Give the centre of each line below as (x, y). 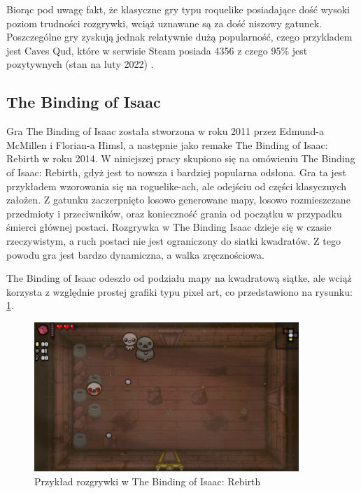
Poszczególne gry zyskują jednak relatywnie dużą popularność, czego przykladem (179, 37)
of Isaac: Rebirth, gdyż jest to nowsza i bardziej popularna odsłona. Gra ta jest (176, 172)
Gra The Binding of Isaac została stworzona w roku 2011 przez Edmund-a (165, 131)
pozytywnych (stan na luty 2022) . (80, 64)
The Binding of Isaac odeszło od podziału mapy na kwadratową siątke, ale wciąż (179, 278)
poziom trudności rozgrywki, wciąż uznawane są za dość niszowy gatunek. (164, 23)
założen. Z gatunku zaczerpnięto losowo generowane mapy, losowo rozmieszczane (178, 200)
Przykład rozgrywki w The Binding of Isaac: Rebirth (148, 481)
